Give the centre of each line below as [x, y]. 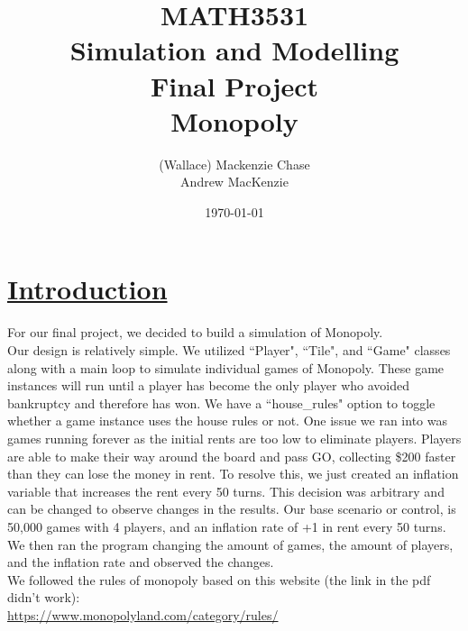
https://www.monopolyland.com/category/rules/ [143, 614]
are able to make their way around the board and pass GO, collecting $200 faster [232, 456]
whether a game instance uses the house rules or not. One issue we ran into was [227, 421]
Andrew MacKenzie [234, 182]
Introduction [87, 289]
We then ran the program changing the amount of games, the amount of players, [230, 544]
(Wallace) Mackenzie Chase [234, 164]
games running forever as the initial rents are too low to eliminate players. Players [234, 438]
